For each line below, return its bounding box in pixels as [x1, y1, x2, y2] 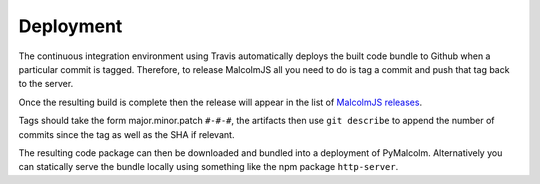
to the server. [18, 78, 74, 90]
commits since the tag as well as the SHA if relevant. [18, 128, 235, 140]
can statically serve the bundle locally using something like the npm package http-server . [18, 161, 399, 173]
